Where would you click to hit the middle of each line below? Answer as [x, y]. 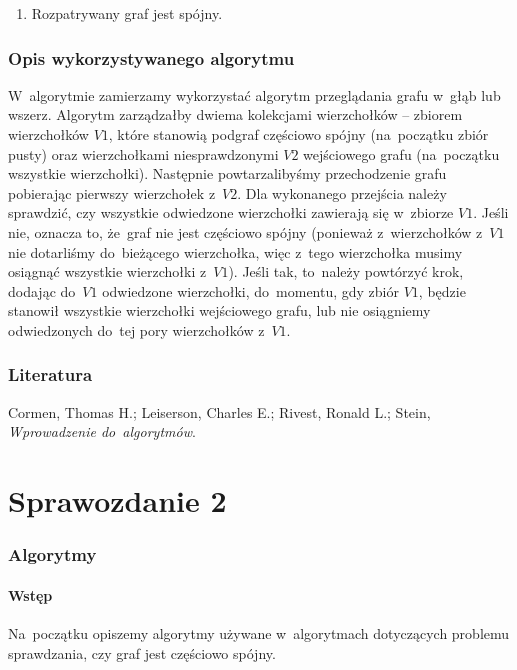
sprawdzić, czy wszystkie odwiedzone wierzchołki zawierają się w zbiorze [231, 212]
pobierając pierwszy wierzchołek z [112, 192]
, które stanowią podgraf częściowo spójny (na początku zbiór [298, 134]
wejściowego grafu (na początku [401, 153]
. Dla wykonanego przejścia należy [342, 192]
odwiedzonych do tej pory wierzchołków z [136, 329]
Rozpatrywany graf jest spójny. [127, 13]
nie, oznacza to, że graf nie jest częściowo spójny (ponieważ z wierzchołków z [245, 231]
